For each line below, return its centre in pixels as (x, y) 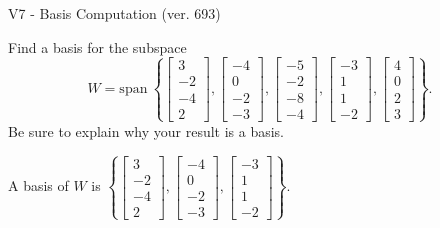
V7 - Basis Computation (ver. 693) (114, 13)
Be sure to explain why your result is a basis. (146, 130)
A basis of (38, 185)
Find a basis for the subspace (97, 46)
